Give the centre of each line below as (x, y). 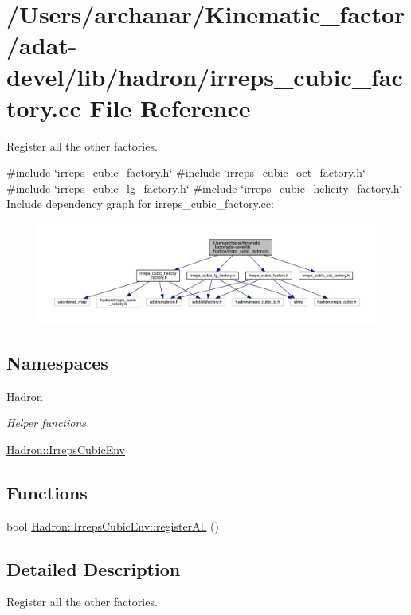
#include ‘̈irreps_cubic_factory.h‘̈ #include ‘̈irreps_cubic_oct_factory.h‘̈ (186, 172)
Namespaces (57, 362)
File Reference (170, 107)
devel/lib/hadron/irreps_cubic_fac (205, 76)
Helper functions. (48, 423)
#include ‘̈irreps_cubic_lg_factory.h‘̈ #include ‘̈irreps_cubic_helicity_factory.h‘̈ (205, 188)
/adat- (42, 45)
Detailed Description (94, 568)
